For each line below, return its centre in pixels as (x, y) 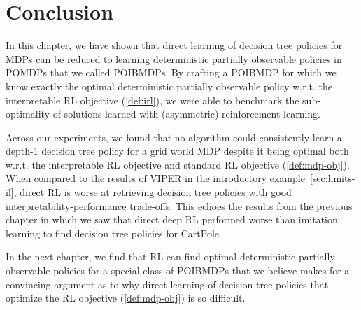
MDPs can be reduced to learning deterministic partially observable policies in (174, 58)
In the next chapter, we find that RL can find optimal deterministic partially (170, 256)
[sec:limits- (332, 178)
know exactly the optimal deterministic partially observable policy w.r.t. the (169, 86)
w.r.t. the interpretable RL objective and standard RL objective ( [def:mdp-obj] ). (178, 164)
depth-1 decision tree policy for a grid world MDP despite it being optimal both (177, 151)
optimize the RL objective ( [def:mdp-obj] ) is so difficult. (126, 298)
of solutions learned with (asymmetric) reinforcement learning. (187, 114)
